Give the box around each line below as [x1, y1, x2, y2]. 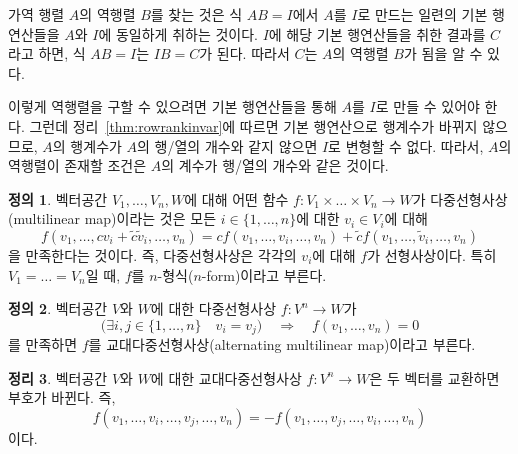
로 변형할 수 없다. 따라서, [328, 135, 484, 156]
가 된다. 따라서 [199, 43, 290, 64]
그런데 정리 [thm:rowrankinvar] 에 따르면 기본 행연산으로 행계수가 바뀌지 [29, 115, 478, 136]
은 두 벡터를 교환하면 [369, 367, 500, 388]
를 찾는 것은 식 [150, 4, 243, 24]
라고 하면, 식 [8, 43, 86, 64]
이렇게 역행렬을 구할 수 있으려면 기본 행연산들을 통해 [8, 96, 337, 117]
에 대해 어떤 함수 [184, 188, 289, 209]
